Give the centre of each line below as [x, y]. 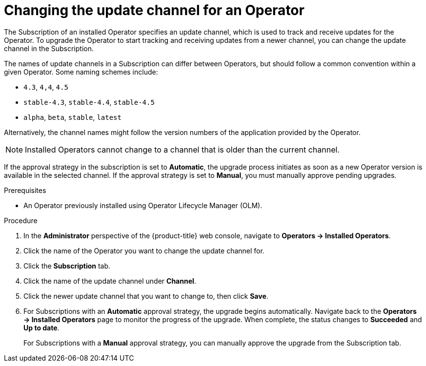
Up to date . [41, 327]
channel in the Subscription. [49, 48]
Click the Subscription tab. [67, 266]
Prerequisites [25, 190]
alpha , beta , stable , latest [72, 117]
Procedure [21, 220]
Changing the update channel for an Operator [154, 10]
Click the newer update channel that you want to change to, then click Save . [146, 296]
